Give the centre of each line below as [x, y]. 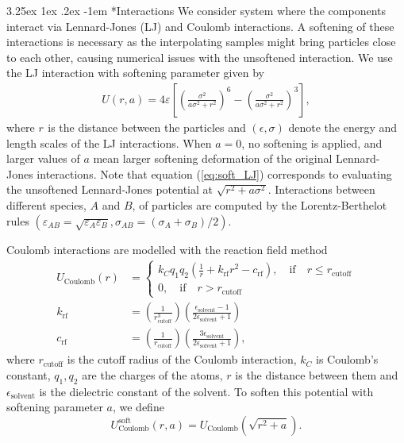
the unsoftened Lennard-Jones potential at [110, 189]
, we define [138, 407]
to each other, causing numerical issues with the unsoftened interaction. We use [200, 57]
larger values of [43, 158]
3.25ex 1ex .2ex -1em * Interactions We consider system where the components [196, 10]
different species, [46, 204]
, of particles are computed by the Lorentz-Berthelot [260, 204]
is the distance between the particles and [147, 127]
